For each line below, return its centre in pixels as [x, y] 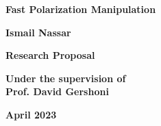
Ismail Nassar [38, 32]
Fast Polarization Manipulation [81, 9]
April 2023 [31, 114]
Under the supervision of [66, 78]
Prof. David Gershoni [57, 91]
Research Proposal [50, 55]
